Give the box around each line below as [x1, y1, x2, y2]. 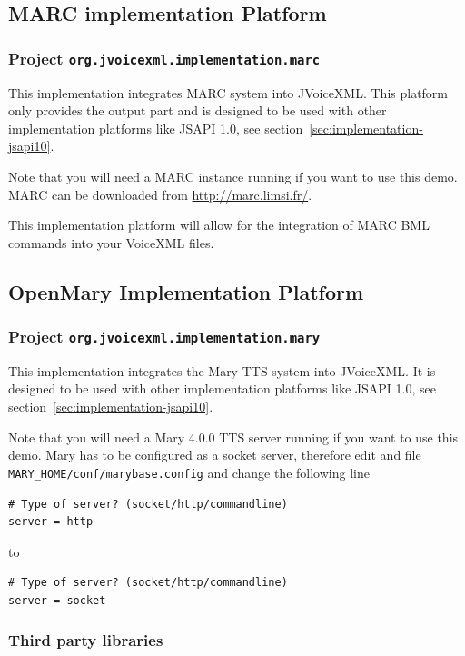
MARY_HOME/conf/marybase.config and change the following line [8, 462, 370, 482]
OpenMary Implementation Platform [8, 277, 364, 305]
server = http [8, 515, 94, 529]
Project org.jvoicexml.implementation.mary [8, 325, 321, 348]
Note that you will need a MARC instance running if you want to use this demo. [8, 166, 458, 185]
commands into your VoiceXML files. [8, 233, 214, 252]
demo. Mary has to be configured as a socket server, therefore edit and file [8, 445, 421, 464]
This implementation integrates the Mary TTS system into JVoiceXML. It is [8, 361, 436, 380]
